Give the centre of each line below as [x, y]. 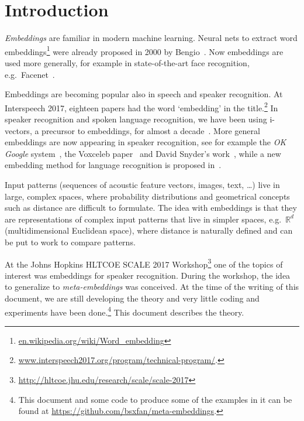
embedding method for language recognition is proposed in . [113, 165]
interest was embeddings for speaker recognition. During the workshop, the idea [148, 275]
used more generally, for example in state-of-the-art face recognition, [127, 62]
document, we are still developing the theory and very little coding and [132, 298]
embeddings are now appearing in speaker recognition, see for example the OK [146, 142]
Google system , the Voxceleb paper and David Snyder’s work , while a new [143, 153]
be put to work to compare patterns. [70, 242]
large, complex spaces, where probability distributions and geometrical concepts [147, 196]
